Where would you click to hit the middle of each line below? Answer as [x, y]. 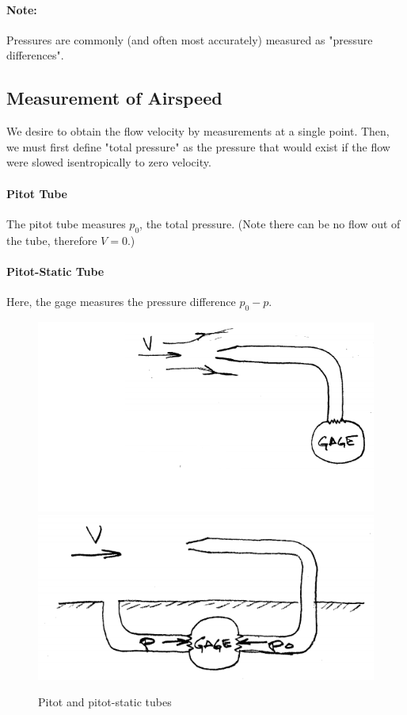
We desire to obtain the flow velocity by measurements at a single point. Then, [198, 131]
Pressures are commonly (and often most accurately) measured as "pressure [190, 39]
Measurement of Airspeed [114, 98]
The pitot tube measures [66, 223]
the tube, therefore [52, 240]
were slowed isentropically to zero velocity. [109, 162]
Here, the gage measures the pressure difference [121, 301]
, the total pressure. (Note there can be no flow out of [270, 223]
